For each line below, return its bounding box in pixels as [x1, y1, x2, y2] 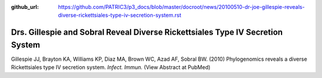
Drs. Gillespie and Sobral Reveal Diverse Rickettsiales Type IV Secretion [11, 27, 283, 38]
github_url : [11, 4, 39, 10]
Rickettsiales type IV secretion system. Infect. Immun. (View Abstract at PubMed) [11, 64, 211, 71]
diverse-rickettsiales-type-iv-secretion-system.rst [58, 12, 182, 19]
